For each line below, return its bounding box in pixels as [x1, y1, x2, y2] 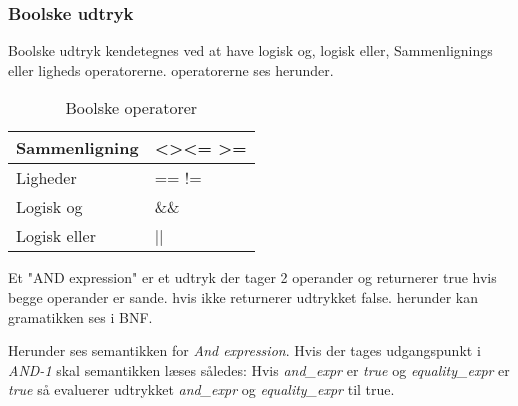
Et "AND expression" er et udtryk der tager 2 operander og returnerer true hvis [8, 267, 497, 288]
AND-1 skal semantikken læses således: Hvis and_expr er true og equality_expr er [8, 359, 510, 380]
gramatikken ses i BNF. [8, 306, 153, 327]
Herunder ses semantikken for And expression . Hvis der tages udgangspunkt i [8, 340, 481, 361]
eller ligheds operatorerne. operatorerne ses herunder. [8, 59, 334, 80]
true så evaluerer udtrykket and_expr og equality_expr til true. [8, 379, 395, 400]
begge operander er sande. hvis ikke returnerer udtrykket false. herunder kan [8, 287, 479, 307]
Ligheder [16, 166, 77, 190]
